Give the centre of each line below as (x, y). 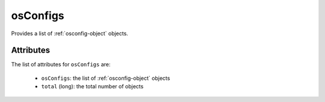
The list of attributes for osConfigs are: (61, 64)
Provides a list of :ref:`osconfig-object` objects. (70, 33)
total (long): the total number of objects (92, 86)
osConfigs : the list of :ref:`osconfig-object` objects (106, 78)
